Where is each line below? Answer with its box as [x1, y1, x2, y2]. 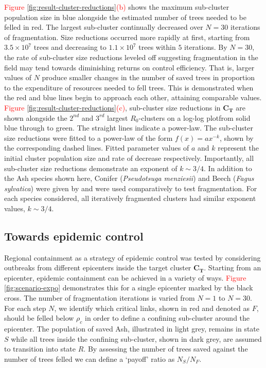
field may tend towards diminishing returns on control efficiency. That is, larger [4, 62, 255, 72]
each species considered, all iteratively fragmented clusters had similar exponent [4, 193, 256, 204]
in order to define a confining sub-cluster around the [85, 312, 250, 323]
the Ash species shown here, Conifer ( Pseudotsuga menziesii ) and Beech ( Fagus [4, 173, 254, 183]
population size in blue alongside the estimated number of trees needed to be [4, 11, 246, 22]
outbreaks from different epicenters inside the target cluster [4, 262, 191, 273]
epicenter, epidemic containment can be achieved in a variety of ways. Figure [4, 272, 246, 283]
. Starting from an [204, 262, 261, 273]
